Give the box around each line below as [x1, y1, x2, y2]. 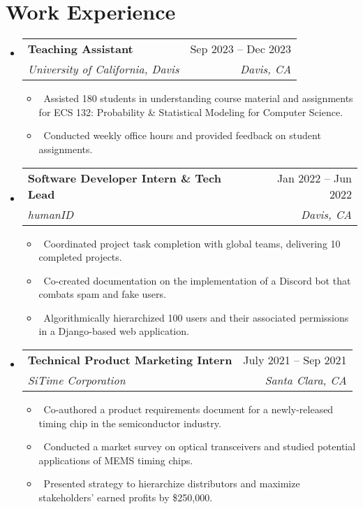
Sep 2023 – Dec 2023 [190, 41, 292, 57]
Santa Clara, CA [265, 372, 347, 389]
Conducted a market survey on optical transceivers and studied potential [43, 439, 356, 454]
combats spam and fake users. [38, 287, 166, 301]
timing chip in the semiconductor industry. [38, 415, 221, 430]
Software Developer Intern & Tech [27, 169, 221, 186]
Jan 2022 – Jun [276, 169, 352, 186]
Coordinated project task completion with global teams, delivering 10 [43, 236, 341, 250]
